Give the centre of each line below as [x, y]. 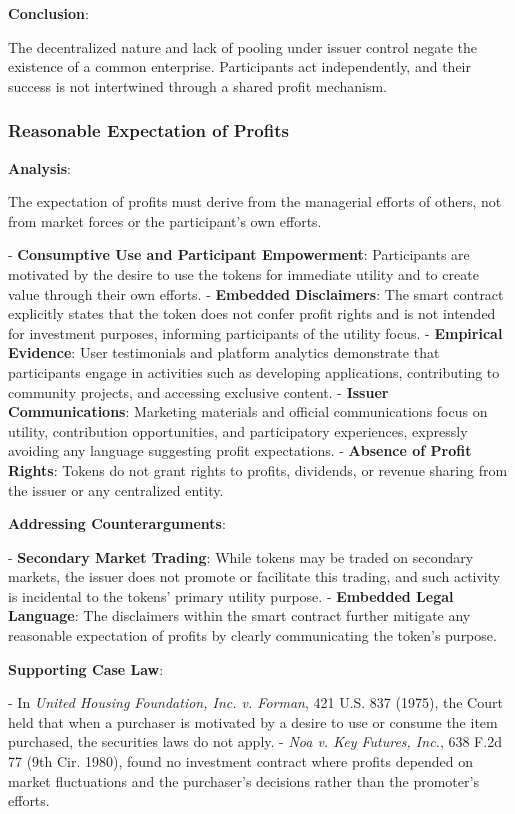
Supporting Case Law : [86, 668]
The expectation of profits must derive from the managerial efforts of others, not [255, 201]
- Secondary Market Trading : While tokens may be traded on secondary [241, 556]
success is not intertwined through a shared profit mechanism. [197, 85]
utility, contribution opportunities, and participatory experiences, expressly [238, 430]
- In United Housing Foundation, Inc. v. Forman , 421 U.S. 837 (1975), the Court [255, 702]
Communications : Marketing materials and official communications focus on [248, 411]
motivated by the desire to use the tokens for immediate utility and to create [243, 273]
